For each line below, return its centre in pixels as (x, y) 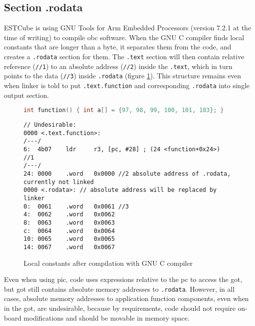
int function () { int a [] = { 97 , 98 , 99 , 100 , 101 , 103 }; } (124, 110)
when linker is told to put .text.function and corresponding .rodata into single (127, 85)
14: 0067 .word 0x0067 (69, 247)
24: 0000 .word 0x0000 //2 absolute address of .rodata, (127, 174)
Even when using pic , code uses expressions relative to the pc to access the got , (123, 279)
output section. (26, 95)
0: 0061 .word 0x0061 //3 (76, 206)
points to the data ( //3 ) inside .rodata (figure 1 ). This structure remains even (123, 76)
